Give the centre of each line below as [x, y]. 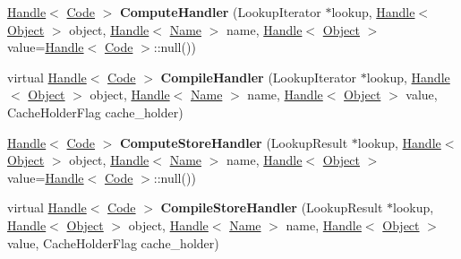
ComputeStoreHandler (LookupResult [234, 142]
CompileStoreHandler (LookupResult [272, 207]
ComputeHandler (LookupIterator [221, 12]
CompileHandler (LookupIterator [259, 77]
